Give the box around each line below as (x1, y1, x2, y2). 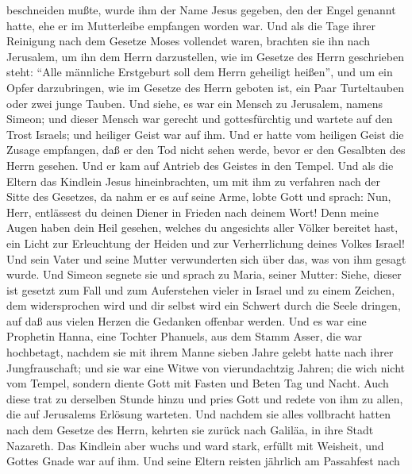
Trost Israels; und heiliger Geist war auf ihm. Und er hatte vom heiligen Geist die (6, 125, 404, 142)
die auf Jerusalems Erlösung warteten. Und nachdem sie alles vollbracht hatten (6, 406, 391, 422)
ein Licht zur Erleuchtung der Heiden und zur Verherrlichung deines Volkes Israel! (6, 234, 405, 251)
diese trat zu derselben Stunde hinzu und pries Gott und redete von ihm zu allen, (6, 390, 403, 407)
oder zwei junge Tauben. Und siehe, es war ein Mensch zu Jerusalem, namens (6, 94, 383, 111)
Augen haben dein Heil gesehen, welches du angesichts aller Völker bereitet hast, (6, 219, 399, 236)
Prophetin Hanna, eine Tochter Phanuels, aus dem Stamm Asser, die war (6, 328, 363, 345)
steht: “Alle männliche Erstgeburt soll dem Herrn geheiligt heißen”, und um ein (6, 64, 393, 80)
